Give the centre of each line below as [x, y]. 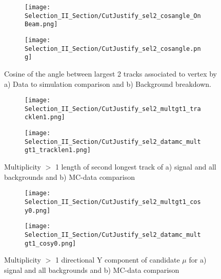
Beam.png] [41, 24]
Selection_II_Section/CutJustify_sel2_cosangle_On [113, 16]
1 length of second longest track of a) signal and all [136, 167]
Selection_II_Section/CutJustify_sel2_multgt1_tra [113, 109]
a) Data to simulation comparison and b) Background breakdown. [108, 83]
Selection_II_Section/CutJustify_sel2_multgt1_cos [113, 202]
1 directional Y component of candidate [117, 260]
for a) [198, 260]
